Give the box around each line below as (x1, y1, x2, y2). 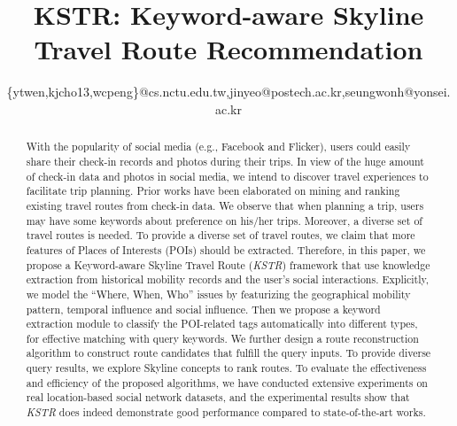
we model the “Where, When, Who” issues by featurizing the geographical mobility (26, 286, 411, 301)
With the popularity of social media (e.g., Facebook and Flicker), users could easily (26, 139, 411, 154)
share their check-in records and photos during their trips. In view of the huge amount (26, 153, 424, 168)
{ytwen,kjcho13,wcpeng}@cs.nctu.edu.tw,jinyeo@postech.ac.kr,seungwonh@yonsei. (6, 82, 451, 101)
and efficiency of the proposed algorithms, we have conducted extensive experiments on (26, 375, 428, 390)
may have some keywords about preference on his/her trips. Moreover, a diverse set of (26, 213, 422, 228)
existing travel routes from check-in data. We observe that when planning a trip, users (26, 198, 424, 213)
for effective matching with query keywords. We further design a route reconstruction (26, 330, 419, 345)
